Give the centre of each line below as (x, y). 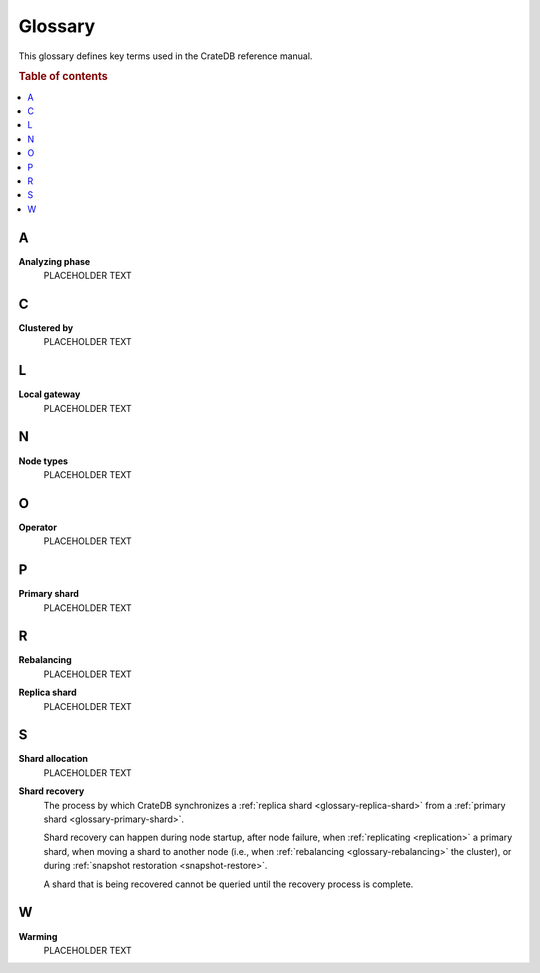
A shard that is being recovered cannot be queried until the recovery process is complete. (228, 884)
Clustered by (46, 327)
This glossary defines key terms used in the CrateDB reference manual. (165, 56)
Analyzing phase (54, 261)
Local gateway (49, 394)
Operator (37, 527)
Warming (38, 936)
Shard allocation (53, 759)
